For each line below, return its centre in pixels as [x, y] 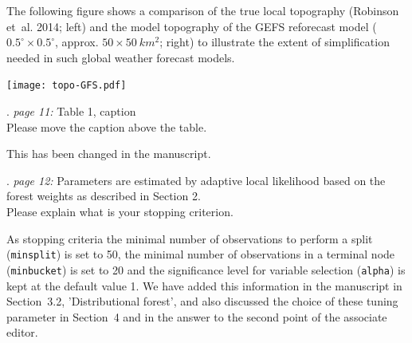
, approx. [77, 42]
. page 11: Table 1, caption [71, 111]
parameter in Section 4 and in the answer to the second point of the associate [197, 316]
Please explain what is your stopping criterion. [120, 211]
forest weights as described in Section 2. [104, 196]
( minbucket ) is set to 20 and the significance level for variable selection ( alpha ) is [206, 269]
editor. [22, 332]
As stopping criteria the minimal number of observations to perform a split [190, 238]
